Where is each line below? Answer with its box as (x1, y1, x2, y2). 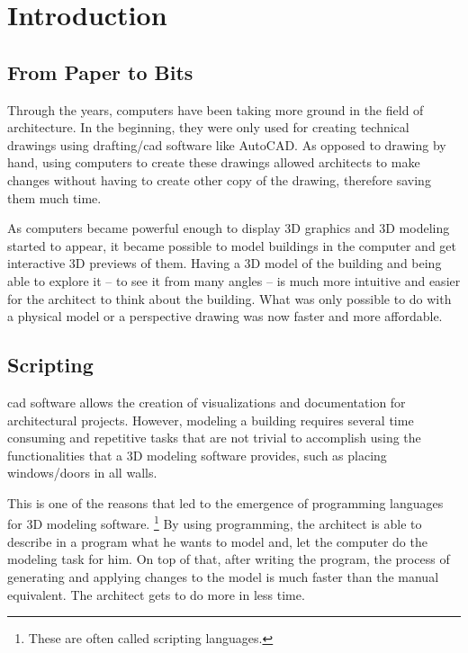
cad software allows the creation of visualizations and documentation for (7, 392, 406, 411)
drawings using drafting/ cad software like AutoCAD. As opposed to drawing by (7, 135, 446, 154)
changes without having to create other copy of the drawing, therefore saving (7, 170, 431, 189)
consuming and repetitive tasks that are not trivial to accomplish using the (7, 428, 421, 447)
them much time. (7, 188, 102, 207)
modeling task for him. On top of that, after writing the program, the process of (7, 550, 450, 568)
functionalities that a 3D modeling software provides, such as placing (7, 445, 387, 464)
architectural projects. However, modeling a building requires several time (7, 410, 414, 429)
